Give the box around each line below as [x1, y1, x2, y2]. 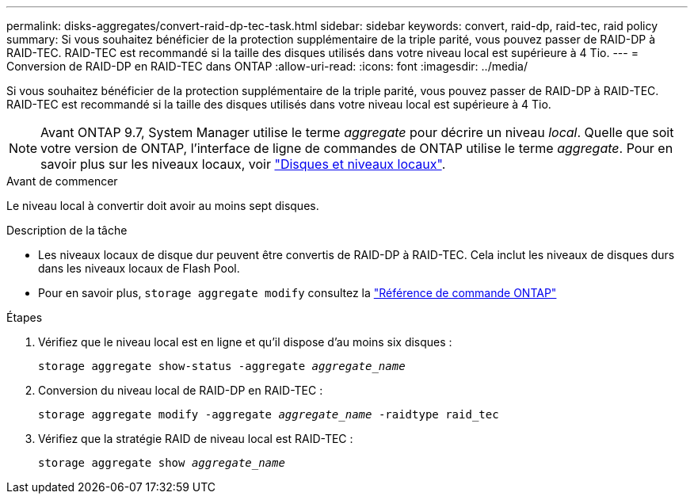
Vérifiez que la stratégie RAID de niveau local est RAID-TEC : [38, 432, 353, 445]
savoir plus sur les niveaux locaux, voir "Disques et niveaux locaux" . [40, 156, 446, 172]
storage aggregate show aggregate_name [38, 456, 285, 469]
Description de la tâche [6, 223, 128, 237]
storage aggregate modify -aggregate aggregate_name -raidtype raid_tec [38, 408, 499, 421]
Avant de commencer [6, 174, 118, 188]
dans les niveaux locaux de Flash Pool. [38, 261, 240, 275]
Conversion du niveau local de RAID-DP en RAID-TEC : [38, 384, 323, 397]
